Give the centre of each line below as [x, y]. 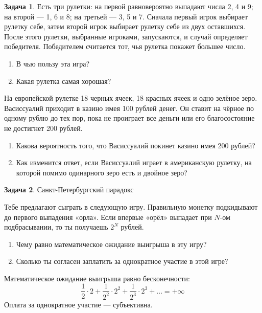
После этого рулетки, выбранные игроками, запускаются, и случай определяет [126, 36]
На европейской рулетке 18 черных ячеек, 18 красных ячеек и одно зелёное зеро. [131, 98]
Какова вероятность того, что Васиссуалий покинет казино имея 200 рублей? [136, 145]
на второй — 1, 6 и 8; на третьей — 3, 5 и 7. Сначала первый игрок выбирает [126, 16]
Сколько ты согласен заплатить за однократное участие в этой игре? [122, 261]
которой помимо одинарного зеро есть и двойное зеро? [102, 172]
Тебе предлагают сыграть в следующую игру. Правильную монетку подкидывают [131, 206]
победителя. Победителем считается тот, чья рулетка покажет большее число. [125, 46]
